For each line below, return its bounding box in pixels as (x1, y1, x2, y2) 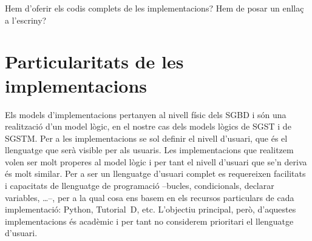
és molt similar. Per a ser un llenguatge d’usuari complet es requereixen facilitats (5, 167, 306, 180)
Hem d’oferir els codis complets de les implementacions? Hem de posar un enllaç (5, 2, 304, 14)
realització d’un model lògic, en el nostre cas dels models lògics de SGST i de (5, 120, 291, 133)
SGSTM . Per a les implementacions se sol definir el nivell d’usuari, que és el (5, 131, 288, 144)
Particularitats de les (5, 49, 184, 74)
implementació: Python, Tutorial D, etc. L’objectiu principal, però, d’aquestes (5, 203, 296, 216)
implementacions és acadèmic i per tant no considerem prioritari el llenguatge (5, 214, 294, 227)
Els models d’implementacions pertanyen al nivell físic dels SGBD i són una (5, 108, 287, 120)
